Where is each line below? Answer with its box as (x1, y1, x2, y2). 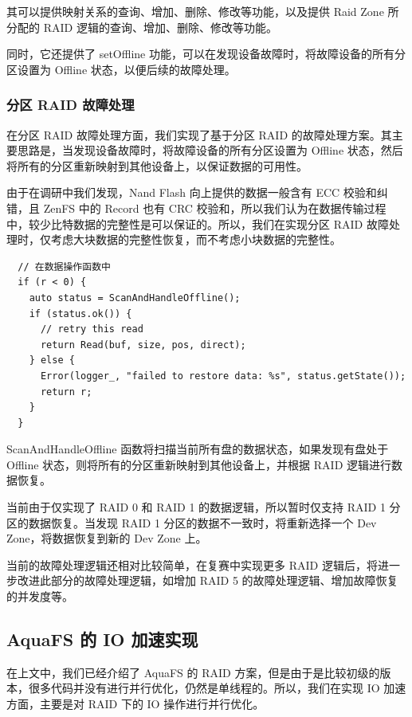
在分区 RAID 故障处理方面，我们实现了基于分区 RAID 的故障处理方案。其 (6, 126, 392, 143)
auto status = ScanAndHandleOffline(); (29, 292, 241, 304)
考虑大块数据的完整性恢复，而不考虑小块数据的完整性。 (50, 231, 341, 248)
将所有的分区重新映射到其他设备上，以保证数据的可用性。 (6, 157, 308, 174)
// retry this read (40, 323, 143, 335)
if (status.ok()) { (29, 308, 132, 319)
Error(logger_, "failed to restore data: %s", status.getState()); (40, 370, 406, 382)
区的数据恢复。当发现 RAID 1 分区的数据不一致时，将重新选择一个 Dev (6, 514, 377, 531)
